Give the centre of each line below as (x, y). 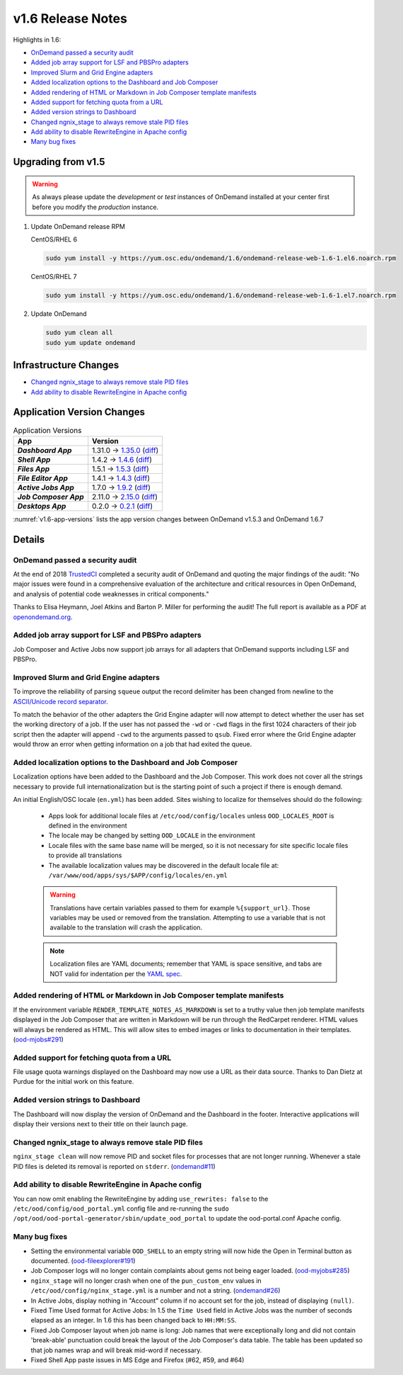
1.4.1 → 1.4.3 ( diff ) (121, 478)
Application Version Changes (79, 412)
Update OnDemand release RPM (78, 227)
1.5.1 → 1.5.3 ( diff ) (121, 469)
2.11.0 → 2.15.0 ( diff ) (125, 497)
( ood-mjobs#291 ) (38, 1039)
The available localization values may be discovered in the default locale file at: (164, 865)
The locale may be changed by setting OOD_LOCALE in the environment (152, 835)
